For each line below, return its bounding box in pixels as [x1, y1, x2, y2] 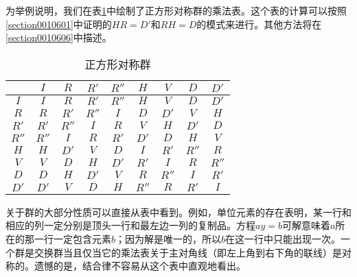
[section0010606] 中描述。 [5, 30, 112, 45]
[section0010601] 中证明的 [5, 16, 112, 31]
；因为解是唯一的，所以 [115, 231, 222, 245]
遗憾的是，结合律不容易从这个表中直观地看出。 [34, 258, 246, 273]
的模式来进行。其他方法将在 [196, 16, 322, 31]
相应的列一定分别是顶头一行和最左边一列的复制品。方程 [5, 218, 255, 232]
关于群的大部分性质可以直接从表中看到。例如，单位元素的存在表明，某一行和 [5, 204, 352, 219]
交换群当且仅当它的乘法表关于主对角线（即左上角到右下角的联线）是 [34, 245, 342, 259]
